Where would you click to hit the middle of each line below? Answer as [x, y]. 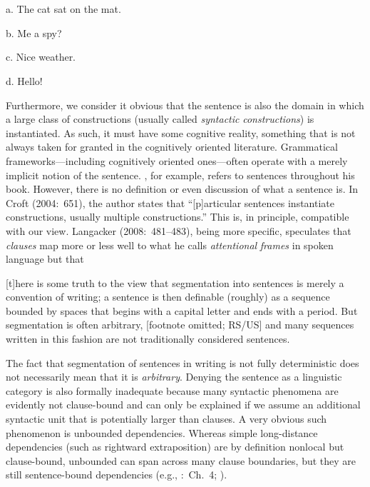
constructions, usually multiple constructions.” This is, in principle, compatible [178, 217]
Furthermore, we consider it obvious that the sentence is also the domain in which [185, 105]
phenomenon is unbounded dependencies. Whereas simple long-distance [162, 432]
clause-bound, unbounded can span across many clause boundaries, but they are [181, 460]
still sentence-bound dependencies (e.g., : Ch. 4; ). [117, 475]
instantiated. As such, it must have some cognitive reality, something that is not [181, 132]
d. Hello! [24, 80]
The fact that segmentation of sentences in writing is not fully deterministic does [183, 362]
